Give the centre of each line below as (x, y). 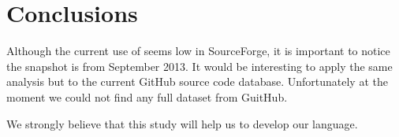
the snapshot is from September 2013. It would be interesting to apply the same (199, 66)
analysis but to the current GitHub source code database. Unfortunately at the (197, 81)
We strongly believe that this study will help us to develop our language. (182, 123)
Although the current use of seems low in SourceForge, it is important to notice (198, 51)
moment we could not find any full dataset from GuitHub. (147, 96)
